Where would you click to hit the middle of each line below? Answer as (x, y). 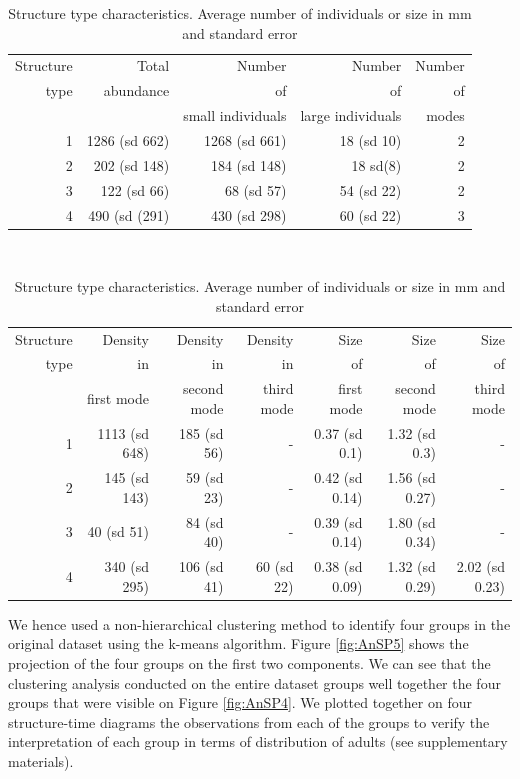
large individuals (351, 115)
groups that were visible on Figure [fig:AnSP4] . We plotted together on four (240, 702)
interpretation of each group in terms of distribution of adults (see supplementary (258, 741)
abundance (136, 90)
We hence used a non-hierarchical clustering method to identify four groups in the (259, 623)
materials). (41, 760)
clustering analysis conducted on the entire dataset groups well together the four (254, 682)
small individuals (235, 115)
